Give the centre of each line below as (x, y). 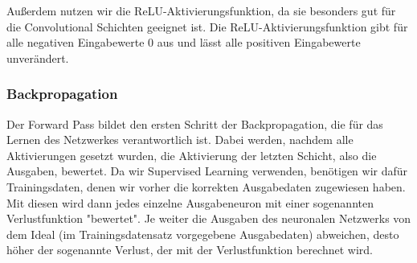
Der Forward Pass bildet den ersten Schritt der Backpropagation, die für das (195, 123)
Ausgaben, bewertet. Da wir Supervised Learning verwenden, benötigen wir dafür (207, 171)
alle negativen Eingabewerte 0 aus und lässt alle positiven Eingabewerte (184, 42)
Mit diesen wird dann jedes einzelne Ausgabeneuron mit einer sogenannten (190, 202)
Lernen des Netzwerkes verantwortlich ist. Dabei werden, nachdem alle (180, 140)
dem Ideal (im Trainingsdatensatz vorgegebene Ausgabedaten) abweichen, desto (203, 234)
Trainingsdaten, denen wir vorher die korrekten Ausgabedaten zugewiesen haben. (206, 186)
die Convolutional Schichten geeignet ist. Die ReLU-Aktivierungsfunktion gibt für (207, 26)
